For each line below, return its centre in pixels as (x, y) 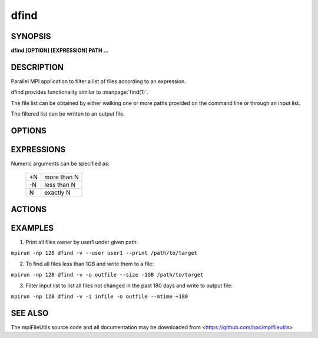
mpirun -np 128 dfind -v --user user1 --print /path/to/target (104, 253)
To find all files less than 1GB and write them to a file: (90, 264)
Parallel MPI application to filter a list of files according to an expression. (99, 81)
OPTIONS (29, 131)
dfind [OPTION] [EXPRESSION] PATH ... (60, 51)
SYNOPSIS (31, 36)
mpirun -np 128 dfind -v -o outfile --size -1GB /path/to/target (107, 275)
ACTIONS (29, 209)
